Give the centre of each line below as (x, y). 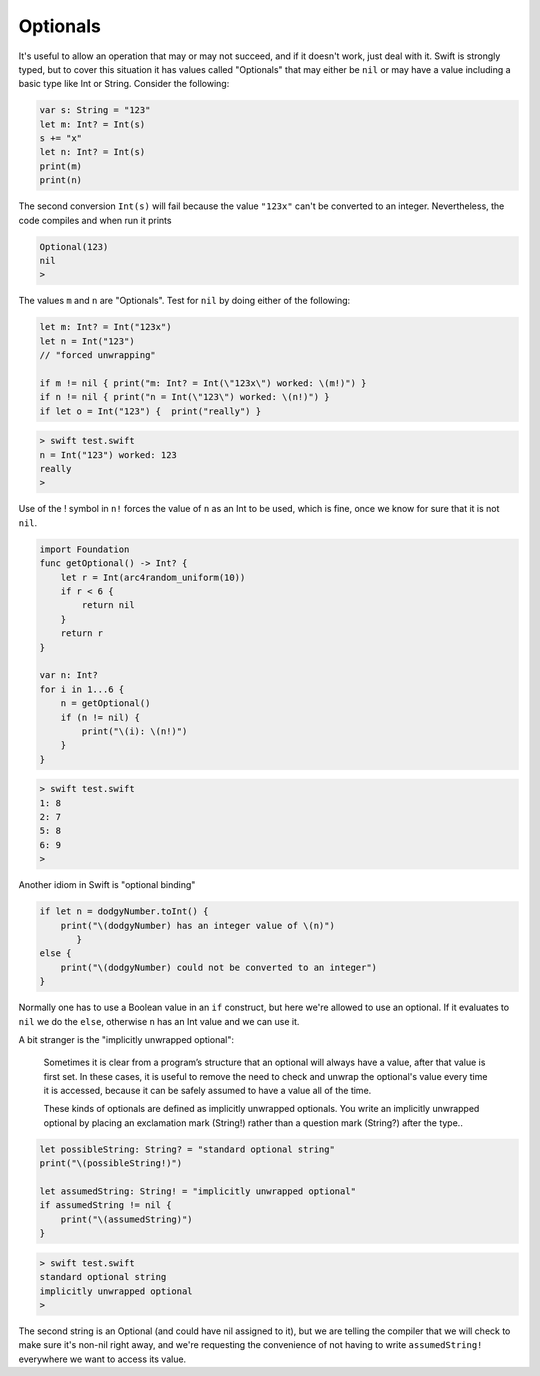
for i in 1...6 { (82, 689)
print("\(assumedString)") (127, 1219)
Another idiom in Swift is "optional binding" (107, 885)
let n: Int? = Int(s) (92, 152)
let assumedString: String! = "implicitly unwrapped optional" (198, 1191)
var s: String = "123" (95, 110)
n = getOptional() (105, 703)
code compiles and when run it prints (95, 220)
